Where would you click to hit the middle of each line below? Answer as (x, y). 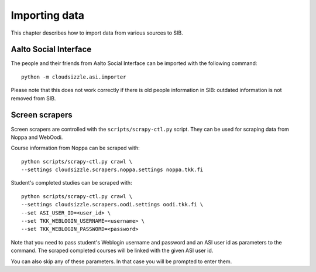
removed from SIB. (33, 98)
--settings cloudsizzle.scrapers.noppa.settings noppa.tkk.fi (112, 170)
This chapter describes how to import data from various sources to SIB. (97, 33)
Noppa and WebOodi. (37, 137)
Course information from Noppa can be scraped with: (75, 148)
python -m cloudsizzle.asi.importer (74, 77)
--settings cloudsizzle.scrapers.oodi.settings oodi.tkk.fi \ (112, 205)
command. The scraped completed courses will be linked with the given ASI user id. (112, 251)
